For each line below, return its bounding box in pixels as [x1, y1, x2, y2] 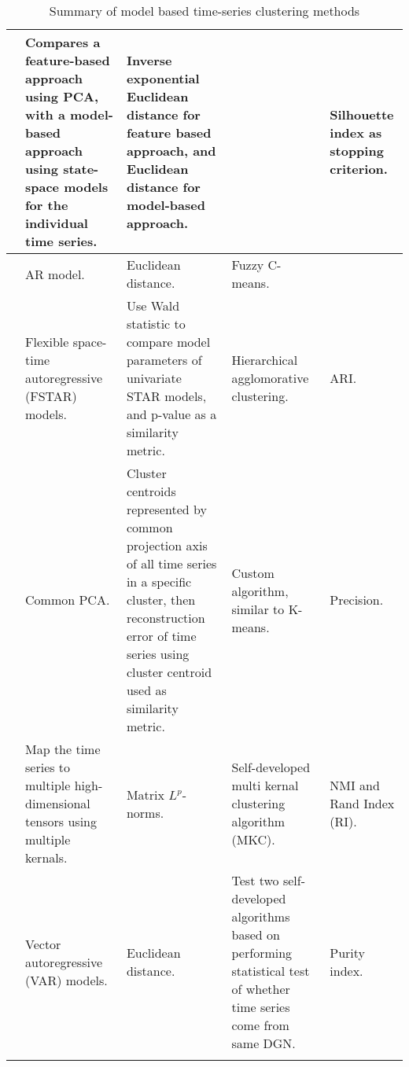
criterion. [330, 160, 388, 178]
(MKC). [231, 830, 275, 848]
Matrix [126, 785, 164, 804]
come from [231, 1016, 289, 1034]
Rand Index [330, 794, 395, 812]
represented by [126, 500, 207, 518]
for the [25, 196, 68, 214]
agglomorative [231, 369, 309, 387]
